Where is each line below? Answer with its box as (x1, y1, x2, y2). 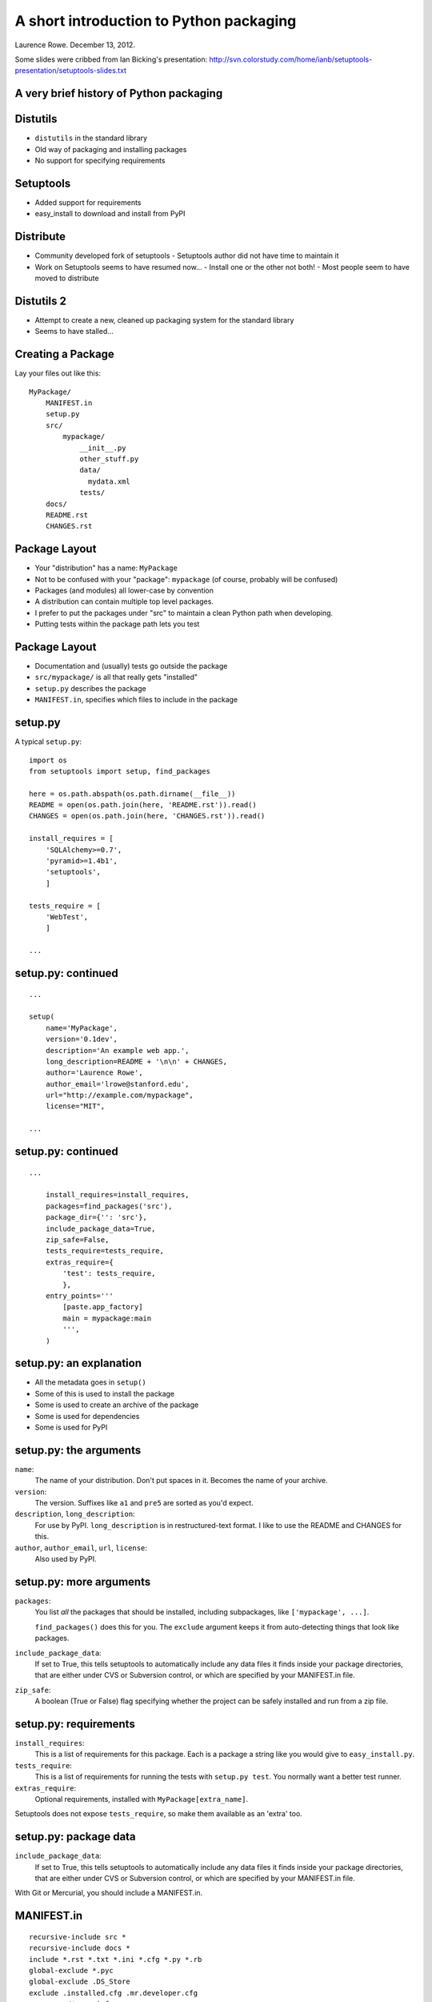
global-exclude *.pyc (29, 1966, 114, 1975)
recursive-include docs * (29, 1944, 131, 1953)
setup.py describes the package (34, 683, 147, 693)
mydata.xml (88, 476, 131, 486)
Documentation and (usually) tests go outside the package (34, 661, 228, 671)
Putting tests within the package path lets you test (34, 619, 200, 629)
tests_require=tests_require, (45, 1246, 164, 1256)
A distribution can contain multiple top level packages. (34, 597, 214, 606)
